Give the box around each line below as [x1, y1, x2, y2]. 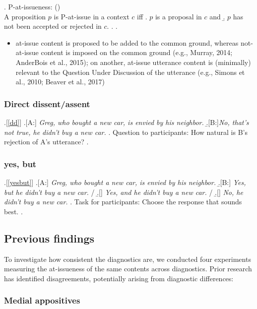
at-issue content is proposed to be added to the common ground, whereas [15, 37, 239, 48]
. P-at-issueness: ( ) [4, 1, 61, 11]
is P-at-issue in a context [54, 11, 129, 21]
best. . [4, 206, 23, 216]
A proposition [4, 11, 46, 21]
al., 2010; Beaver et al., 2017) [15, 76, 105, 87]
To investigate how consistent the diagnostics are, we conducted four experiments [4, 253, 251, 264]
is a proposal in [155, 11, 202, 21]
